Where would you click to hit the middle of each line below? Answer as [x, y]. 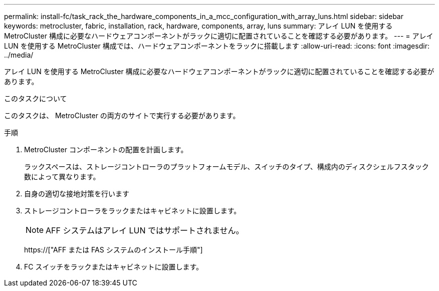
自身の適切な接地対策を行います [77, 194]
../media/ [19, 55]
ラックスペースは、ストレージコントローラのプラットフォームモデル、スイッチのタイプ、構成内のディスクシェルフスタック [227, 167]
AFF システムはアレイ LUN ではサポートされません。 [145, 230]
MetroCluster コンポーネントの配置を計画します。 [106, 150]
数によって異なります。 [62, 177]
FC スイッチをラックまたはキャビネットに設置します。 [114, 267]
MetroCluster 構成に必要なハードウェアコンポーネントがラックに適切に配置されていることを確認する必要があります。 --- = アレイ [219, 36]
